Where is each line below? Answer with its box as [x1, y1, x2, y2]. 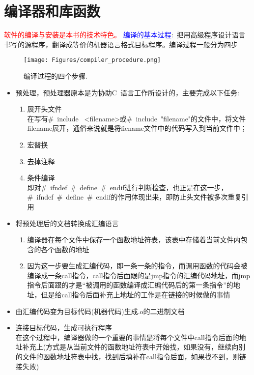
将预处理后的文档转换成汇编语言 [15, 218, 119, 228]
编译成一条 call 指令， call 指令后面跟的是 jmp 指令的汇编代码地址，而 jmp [27, 270, 251, 280]
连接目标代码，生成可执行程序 [15, 322, 112, 333]
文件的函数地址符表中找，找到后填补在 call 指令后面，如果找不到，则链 [22, 351, 246, 362]
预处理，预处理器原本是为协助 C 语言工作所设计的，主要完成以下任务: [15, 87, 239, 97]
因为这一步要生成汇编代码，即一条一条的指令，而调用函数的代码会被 [27, 260, 248, 271]
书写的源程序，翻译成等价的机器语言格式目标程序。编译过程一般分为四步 [4, 39, 238, 49]
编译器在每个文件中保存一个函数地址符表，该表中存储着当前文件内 [27, 234, 241, 245]
